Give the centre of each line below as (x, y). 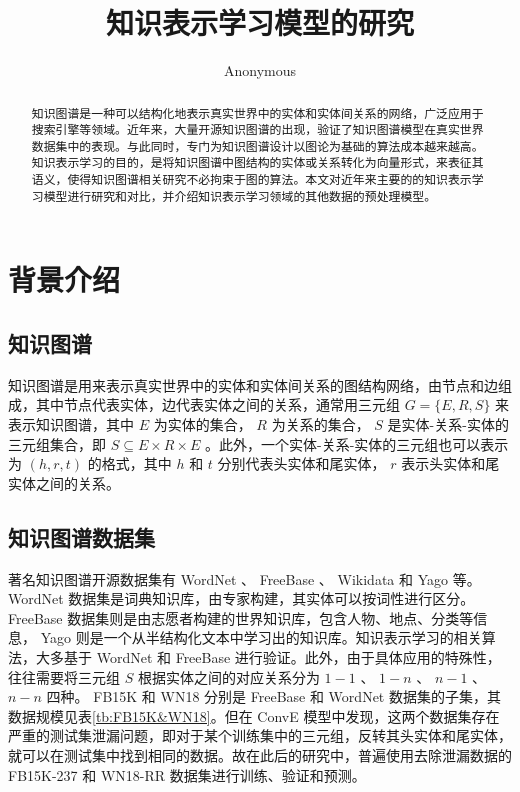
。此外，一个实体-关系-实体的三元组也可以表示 (357, 443)
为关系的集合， (320, 424)
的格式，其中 (129, 463)
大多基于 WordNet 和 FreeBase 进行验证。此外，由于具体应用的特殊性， (268, 656)
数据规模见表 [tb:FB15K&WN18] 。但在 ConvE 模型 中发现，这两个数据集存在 (254, 715)
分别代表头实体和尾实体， (301, 463)
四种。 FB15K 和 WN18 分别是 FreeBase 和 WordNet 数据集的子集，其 (273, 696)
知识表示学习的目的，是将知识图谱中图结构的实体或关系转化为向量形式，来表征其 (257, 162)
